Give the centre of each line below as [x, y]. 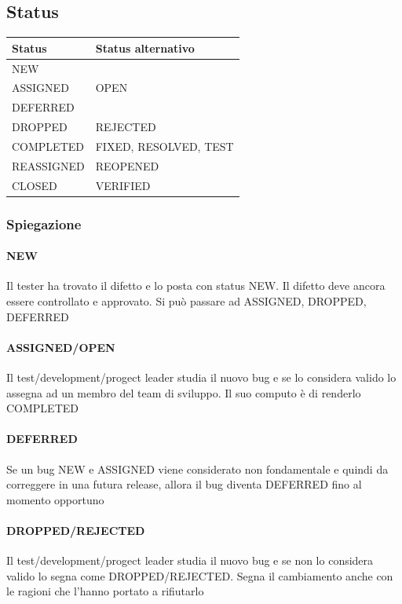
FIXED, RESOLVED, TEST [164, 146]
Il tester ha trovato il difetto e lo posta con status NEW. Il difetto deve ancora [196, 286]
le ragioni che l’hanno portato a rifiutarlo [105, 591]
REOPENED [127, 165]
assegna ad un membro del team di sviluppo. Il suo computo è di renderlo [184, 392]
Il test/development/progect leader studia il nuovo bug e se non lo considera [190, 560]
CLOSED [35, 185]
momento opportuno [55, 499]
